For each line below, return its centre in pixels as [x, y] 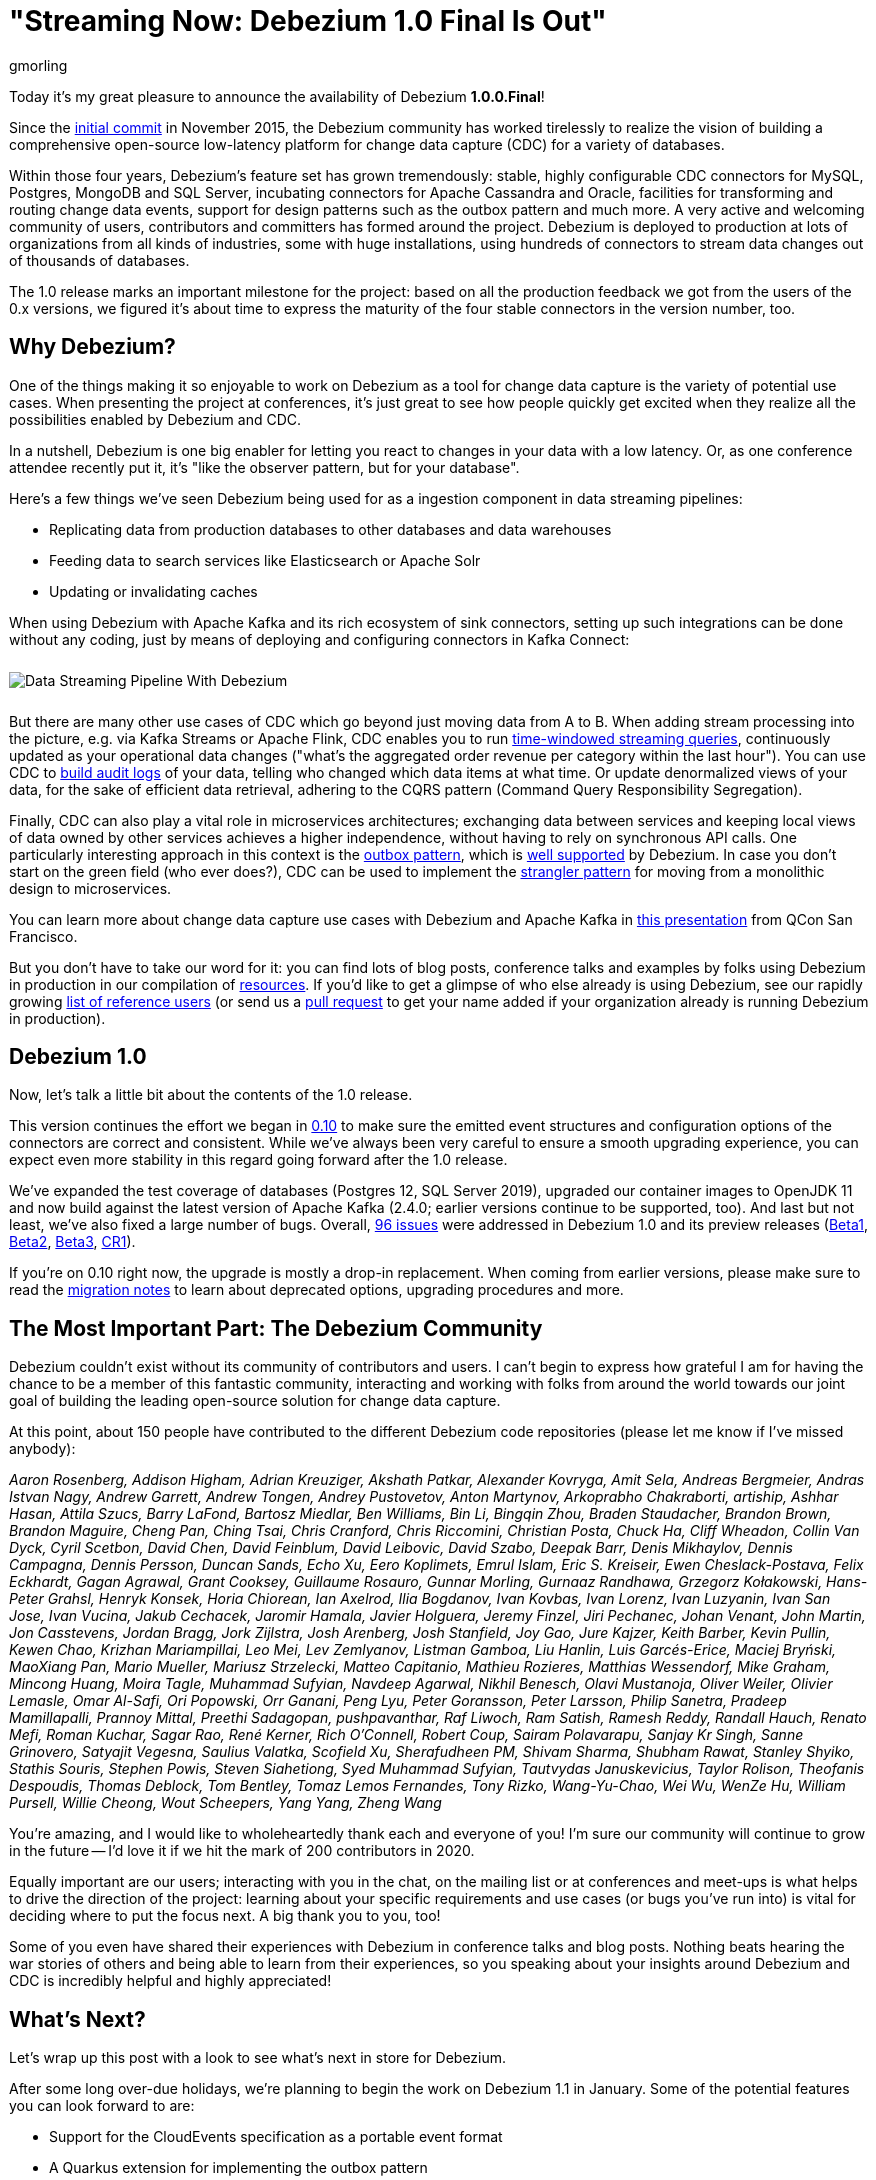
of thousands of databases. [99, 260]
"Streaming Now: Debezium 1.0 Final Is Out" [308, 21]
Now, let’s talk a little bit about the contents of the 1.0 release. [211, 1095]
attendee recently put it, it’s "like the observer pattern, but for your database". [264, 467]
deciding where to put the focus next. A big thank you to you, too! [225, 1916]
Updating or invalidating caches [153, 591]
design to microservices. [90, 888]
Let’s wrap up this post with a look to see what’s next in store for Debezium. [258, 2058]
